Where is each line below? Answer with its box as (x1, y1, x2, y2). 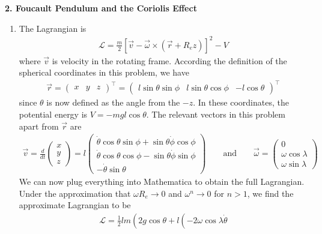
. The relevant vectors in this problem (146, 108, 285, 121)
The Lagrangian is (19, 22, 87, 34)
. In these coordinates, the (193, 96, 289, 109)
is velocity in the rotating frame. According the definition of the (52, 54, 287, 67)
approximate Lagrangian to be (19, 199, 131, 211)
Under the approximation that (19, 187, 131, 199)
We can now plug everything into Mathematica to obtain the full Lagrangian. (19, 175, 305, 188)
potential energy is (19, 108, 88, 121)
